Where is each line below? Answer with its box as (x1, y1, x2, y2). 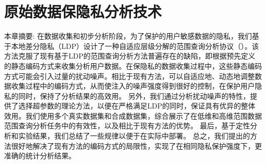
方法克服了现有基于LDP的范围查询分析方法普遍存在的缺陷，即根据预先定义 (4, 50, 255, 61)
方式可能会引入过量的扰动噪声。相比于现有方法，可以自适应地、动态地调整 (4, 70, 255, 81)
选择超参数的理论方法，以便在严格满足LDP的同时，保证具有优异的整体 (18, 100, 255, 111)
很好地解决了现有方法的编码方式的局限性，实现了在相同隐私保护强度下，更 (11, 140, 262, 151)
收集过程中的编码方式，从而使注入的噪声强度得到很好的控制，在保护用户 (11, 80, 255, 91)
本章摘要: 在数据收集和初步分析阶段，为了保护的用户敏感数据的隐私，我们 (4, 31, 252, 41)
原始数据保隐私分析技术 (4, 1, 162, 22)
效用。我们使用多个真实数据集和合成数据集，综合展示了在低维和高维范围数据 (4, 110, 262, 121)
